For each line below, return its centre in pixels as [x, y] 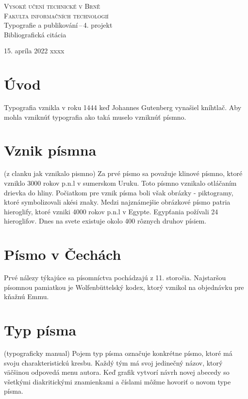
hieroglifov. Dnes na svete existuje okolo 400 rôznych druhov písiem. [105, 221]
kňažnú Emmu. [26, 296]
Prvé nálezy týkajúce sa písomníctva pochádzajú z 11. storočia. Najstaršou [115, 278]
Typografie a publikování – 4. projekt [58, 25]
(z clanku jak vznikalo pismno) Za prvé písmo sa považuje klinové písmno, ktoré [123, 173]
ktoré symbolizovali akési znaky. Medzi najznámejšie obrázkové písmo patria [117, 202]
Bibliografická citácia [35, 34]
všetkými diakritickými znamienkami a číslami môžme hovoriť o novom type [117, 381]
